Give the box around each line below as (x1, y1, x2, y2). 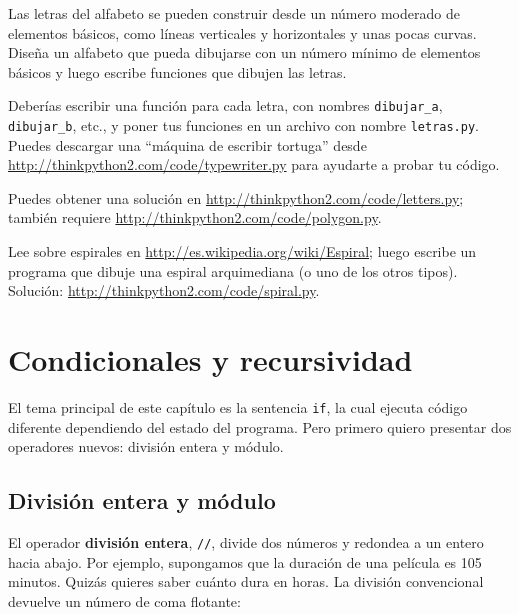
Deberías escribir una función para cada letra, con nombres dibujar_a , (8, 95, 443, 116)
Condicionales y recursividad (8, 339, 413, 380)
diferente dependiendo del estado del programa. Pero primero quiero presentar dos (8, 416, 512, 437)
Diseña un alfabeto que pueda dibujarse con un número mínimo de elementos (8, 42, 481, 63)
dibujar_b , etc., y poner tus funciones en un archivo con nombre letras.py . (8, 115, 479, 136)
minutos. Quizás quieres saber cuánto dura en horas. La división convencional (8, 571, 484, 592)
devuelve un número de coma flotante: (8, 590, 241, 611)
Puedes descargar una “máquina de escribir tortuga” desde (8, 134, 367, 155)
